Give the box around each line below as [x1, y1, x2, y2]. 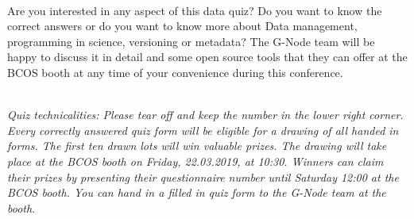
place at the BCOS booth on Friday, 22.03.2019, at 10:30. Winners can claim [7, 152, 384, 169]
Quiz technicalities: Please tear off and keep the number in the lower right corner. [7, 106, 404, 123]
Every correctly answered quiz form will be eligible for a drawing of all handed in [7, 121, 399, 138]
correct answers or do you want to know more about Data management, [7, 17, 358, 34]
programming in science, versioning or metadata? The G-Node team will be [7, 33, 375, 49]
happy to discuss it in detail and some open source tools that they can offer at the [7, 48, 408, 65]
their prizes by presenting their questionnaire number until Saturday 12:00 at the [7, 168, 399, 185]
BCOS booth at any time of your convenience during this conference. [7, 63, 343, 80]
